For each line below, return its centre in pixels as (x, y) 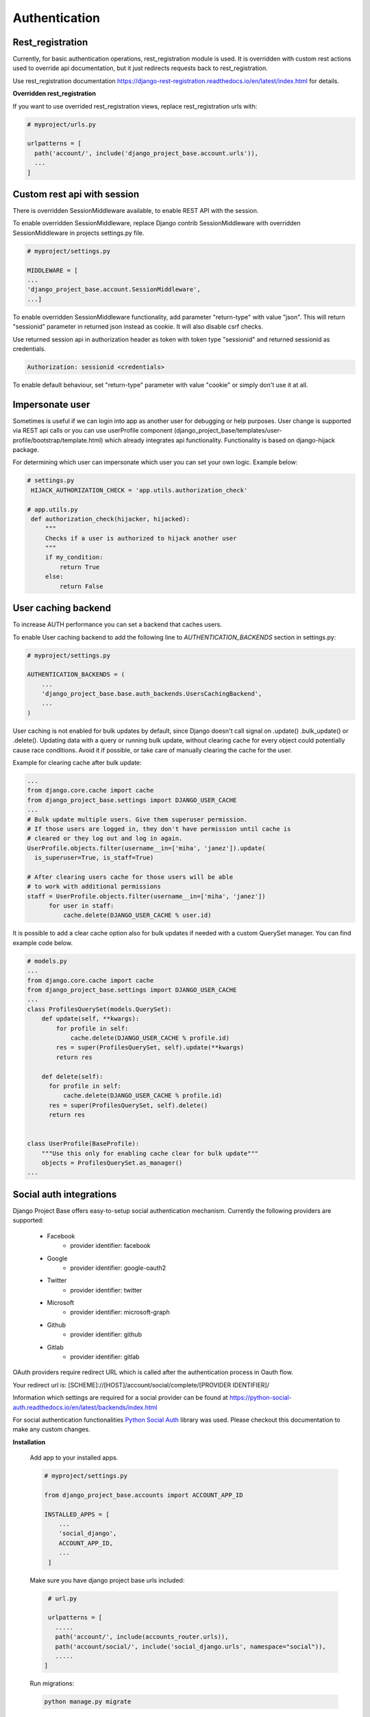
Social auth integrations (65, 1194)
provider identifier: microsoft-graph (120, 1312)
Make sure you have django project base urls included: (107, 1580)
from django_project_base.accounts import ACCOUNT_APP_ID (144, 1495)
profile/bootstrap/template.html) (58, 440)
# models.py (47, 961)
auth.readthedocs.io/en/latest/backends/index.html (85, 1407)
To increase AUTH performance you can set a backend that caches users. (117, 624)
